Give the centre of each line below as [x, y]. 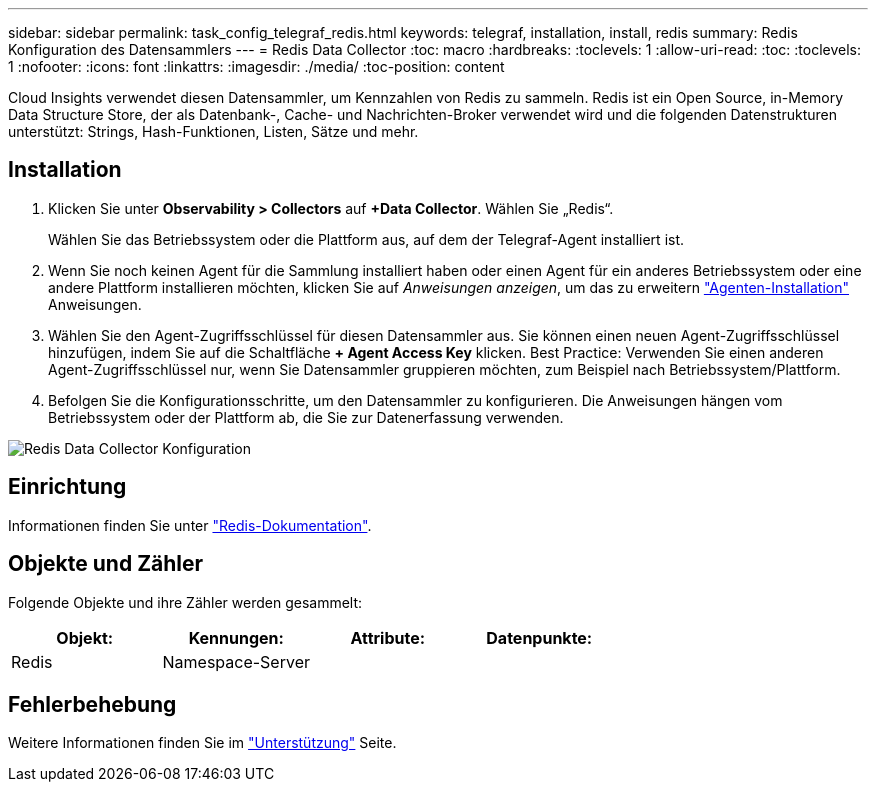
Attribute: [388, 637]
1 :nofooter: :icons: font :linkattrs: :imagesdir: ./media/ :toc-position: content [256, 66]
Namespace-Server [236, 661]
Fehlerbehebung [92, 704]
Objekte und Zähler [106, 564]
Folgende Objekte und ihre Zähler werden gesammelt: [185, 602]
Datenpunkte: [539, 637]
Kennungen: [236, 637]
